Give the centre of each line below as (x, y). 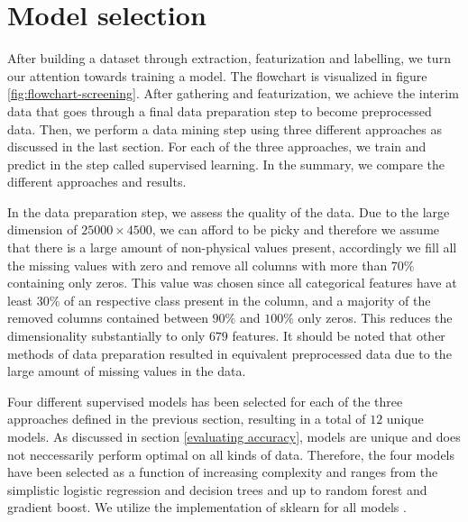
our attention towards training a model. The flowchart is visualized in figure (217, 75)
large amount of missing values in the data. (127, 371)
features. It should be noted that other (339, 336)
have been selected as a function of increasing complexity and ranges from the (223, 472)
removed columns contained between (108, 318)
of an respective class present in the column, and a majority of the (248, 300)
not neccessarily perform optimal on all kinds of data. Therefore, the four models (231, 454)
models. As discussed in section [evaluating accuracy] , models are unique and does (234, 436)
